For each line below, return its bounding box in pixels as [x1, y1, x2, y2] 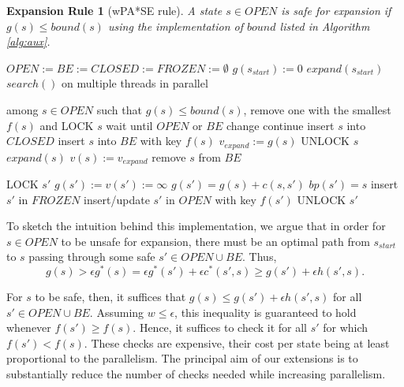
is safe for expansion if [281, 2, 391, 18]
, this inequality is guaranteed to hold [174, 303, 357, 320]
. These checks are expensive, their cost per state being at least [84, 334, 390, 351]
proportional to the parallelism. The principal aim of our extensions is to [6, 350, 358, 367]
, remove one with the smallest [243, 101, 391, 117]
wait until [106, 117, 153, 133]
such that [96, 101, 142, 117]
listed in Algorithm [279, 17, 370, 34]
